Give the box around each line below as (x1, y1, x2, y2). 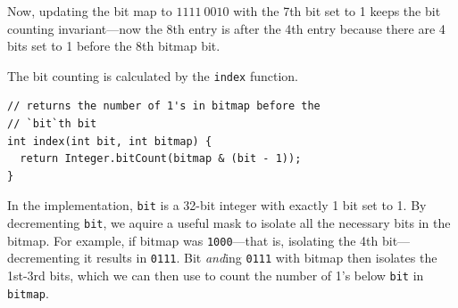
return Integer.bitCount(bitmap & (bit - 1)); (20, 152, 302, 166)
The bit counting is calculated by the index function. (7, 66, 299, 85)
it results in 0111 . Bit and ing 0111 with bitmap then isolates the (83, 248, 437, 267)
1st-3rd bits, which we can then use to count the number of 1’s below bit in (7, 266, 424, 285)
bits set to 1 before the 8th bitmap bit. (7, 36, 221, 55)
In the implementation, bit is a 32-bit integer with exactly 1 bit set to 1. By (7, 196, 427, 215)
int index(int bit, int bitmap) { (7, 134, 212, 148)
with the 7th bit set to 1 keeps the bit (233, 2, 441, 20)
